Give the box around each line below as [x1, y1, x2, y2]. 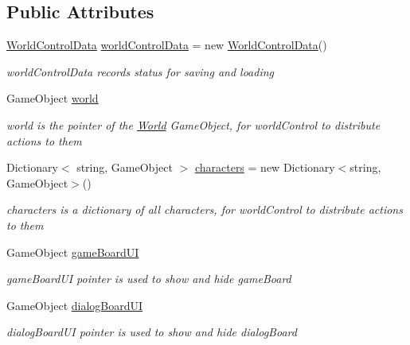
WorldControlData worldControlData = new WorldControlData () [6, 37, 327, 53]
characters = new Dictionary [194, 159, 335, 176]
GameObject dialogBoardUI [6, 297, 143, 313]
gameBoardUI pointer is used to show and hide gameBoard [6, 270, 291, 287]
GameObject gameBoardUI [6, 243, 139, 260]
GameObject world [6, 90, 99, 107]
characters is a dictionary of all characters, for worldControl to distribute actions [6, 201, 403, 218]
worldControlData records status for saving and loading [6, 63, 275, 79]
